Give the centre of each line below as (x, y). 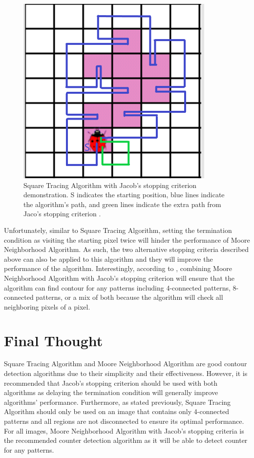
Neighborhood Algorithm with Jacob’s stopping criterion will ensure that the (119, 278)
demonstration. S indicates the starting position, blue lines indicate (124, 195)
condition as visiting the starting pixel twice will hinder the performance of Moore (127, 239)
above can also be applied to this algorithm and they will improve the (108, 259)
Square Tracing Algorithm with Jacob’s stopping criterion (110, 185)
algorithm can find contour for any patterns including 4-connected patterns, (117, 287)
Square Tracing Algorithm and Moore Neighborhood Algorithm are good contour (126, 364)
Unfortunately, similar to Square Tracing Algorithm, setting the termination (118, 230)
